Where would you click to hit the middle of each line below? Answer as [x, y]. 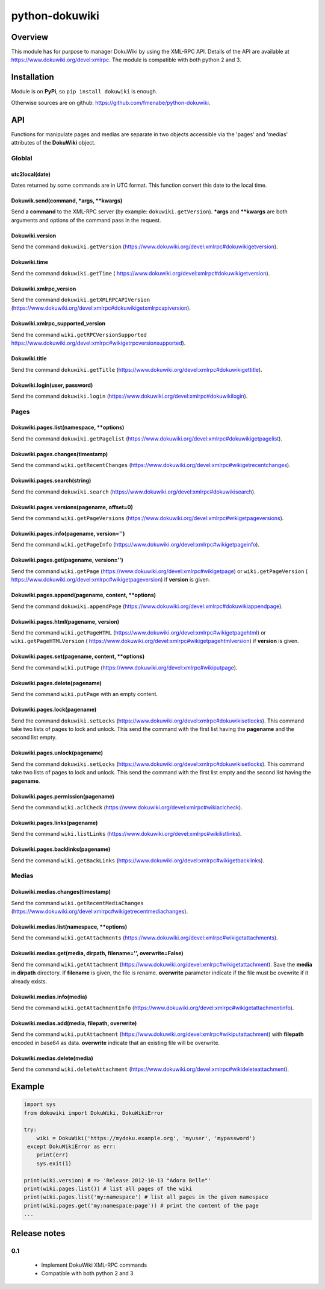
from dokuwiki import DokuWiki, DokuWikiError [94, 1113]
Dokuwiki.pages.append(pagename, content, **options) [84, 595]
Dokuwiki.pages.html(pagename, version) [65, 621]
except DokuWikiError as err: [72, 1147]
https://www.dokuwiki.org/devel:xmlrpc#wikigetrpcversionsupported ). [98, 343]
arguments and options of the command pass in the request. [86, 220]
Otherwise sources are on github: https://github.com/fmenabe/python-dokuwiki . [111, 102]
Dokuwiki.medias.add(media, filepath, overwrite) [74, 1023]
